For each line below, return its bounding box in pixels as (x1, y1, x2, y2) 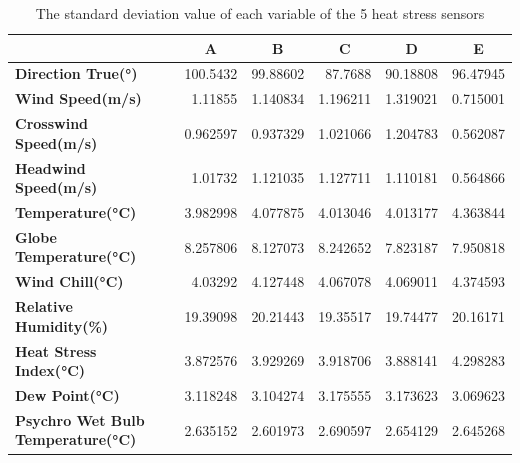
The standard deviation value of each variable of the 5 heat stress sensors (35, 3, 485, 23)
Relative (15, 296, 73, 317)
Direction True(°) (15, 63, 138, 84)
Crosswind (15, 113, 89, 134)
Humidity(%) (15, 315, 109, 336)
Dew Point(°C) (15, 385, 120, 405)
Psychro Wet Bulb (15, 409, 145, 430)
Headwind (15, 157, 86, 178)
